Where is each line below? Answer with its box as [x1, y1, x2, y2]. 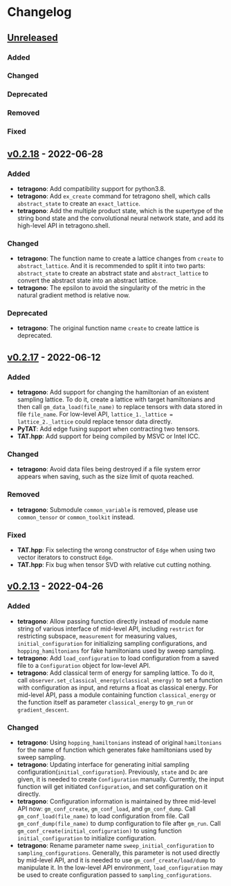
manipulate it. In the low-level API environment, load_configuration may [17, 863, 223, 872]
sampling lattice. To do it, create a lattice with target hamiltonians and [17, 395, 216, 404]
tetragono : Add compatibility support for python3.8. [17, 184, 166, 192]
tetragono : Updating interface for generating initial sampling [17, 761, 190, 769]
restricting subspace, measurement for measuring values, [17, 631, 178, 640]
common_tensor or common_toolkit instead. [17, 513, 135, 521]
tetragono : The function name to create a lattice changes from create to [17, 254, 224, 263]
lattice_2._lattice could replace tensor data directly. [17, 417, 173, 426]
